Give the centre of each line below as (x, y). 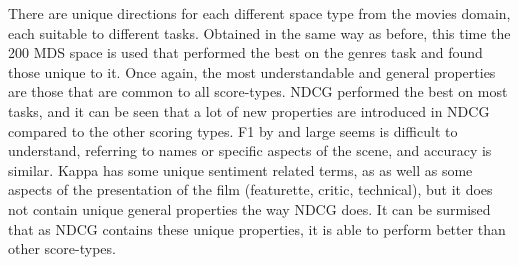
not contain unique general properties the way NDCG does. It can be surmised (249, 208)
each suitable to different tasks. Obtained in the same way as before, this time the (259, 32)
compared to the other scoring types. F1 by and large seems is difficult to (233, 130)
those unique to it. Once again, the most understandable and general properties (252, 71)
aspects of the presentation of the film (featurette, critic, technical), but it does (250, 189)
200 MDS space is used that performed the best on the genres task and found (245, 52)
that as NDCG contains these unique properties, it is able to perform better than (257, 228)
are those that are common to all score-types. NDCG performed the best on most (258, 91)
